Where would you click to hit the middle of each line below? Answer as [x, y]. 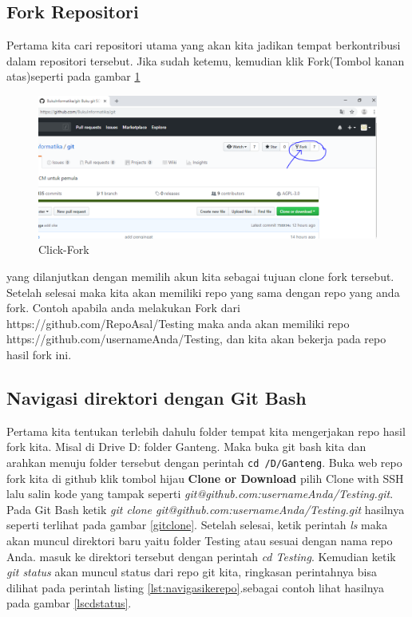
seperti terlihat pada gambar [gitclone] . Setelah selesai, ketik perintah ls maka [197, 525]
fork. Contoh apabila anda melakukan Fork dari [123, 308]
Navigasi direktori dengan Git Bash [156, 397]
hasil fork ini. [39, 355]
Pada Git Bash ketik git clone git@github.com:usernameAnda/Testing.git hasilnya [206, 509]
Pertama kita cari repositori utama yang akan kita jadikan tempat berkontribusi [204, 45]
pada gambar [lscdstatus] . [69, 603]
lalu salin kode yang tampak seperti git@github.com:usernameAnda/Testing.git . [200, 494]
